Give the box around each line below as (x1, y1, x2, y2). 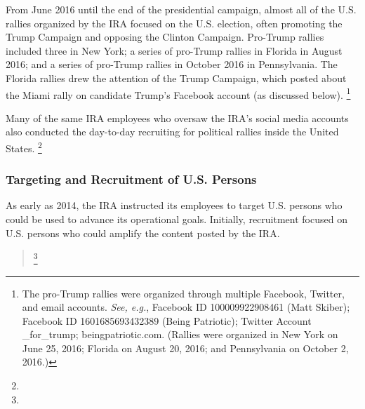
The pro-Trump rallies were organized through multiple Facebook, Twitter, (22, 286, 345, 300)
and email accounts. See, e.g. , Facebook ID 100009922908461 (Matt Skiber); (22, 300, 350, 314)
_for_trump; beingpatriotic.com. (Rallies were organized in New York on (22, 327, 338, 342)
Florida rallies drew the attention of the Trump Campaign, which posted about (6, 70, 347, 85)
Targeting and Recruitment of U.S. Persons (6, 170, 257, 188)
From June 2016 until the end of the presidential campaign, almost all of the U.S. (6, 2, 357, 16)
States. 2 (6, 139, 42, 155)
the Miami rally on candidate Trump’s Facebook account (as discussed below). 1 (6, 85, 351, 102)
